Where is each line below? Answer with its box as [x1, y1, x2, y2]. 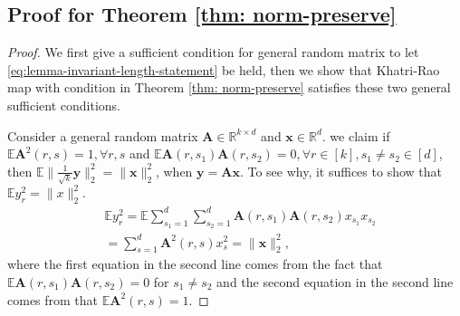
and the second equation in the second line [216, 272, 454, 291]
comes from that [7, 290, 99, 309]
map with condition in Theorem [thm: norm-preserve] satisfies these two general [7, 78, 451, 97]
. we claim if [321, 126, 390, 145]
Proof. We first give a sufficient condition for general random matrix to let [7, 43, 419, 62]
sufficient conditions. [7, 95, 120, 114]
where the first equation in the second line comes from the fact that [7, 254, 383, 273]
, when [155, 161, 193, 180]
